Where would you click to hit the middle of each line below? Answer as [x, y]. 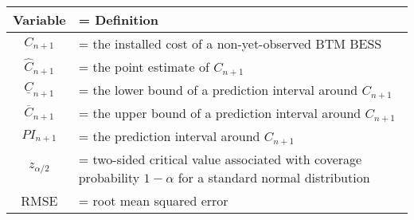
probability [109, 177]
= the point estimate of [144, 67]
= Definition [118, 20]
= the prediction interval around [169, 136]
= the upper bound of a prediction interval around [220, 113]
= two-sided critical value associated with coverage [220, 159]
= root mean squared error [153, 200]
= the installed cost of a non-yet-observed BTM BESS [230, 43]
